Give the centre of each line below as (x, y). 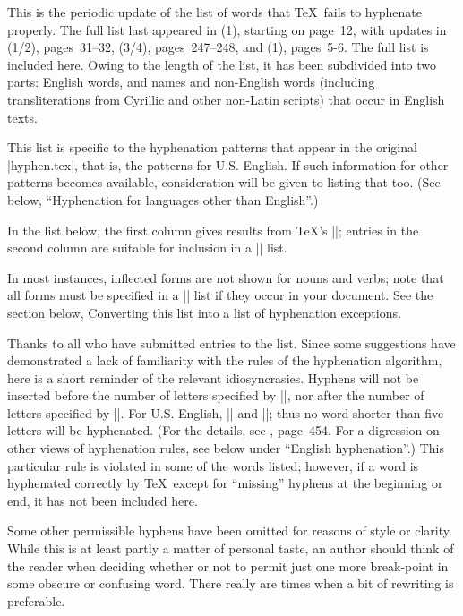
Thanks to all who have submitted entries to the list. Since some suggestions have (231, 342)
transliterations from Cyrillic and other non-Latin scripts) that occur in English (226, 99)
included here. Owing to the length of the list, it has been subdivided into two (222, 64)
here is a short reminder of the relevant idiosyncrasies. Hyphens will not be (213, 377)
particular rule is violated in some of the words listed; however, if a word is (213, 465)
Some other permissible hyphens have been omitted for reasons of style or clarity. (230, 530)
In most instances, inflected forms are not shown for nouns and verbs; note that (226, 277)
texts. (22, 117)
